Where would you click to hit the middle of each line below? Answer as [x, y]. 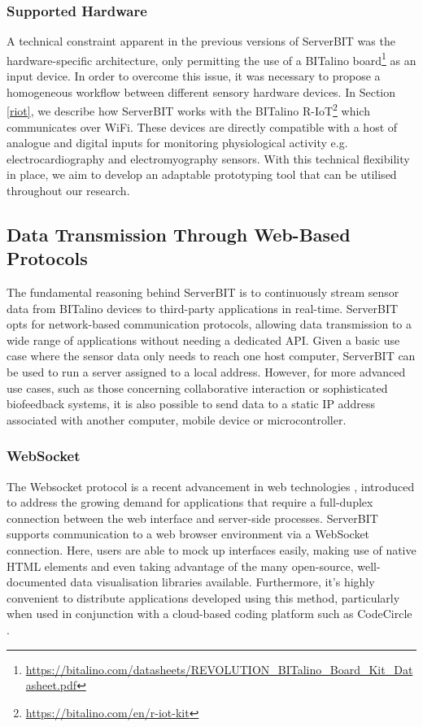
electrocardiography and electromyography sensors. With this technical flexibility [208, 158]
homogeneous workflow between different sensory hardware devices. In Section [201, 91]
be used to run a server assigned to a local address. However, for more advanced [206, 372]
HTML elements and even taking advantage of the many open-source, [180, 566]
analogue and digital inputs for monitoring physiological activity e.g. [177, 143]
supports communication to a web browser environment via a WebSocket [188, 534]
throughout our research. [68, 190]
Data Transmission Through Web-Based [179, 234]
